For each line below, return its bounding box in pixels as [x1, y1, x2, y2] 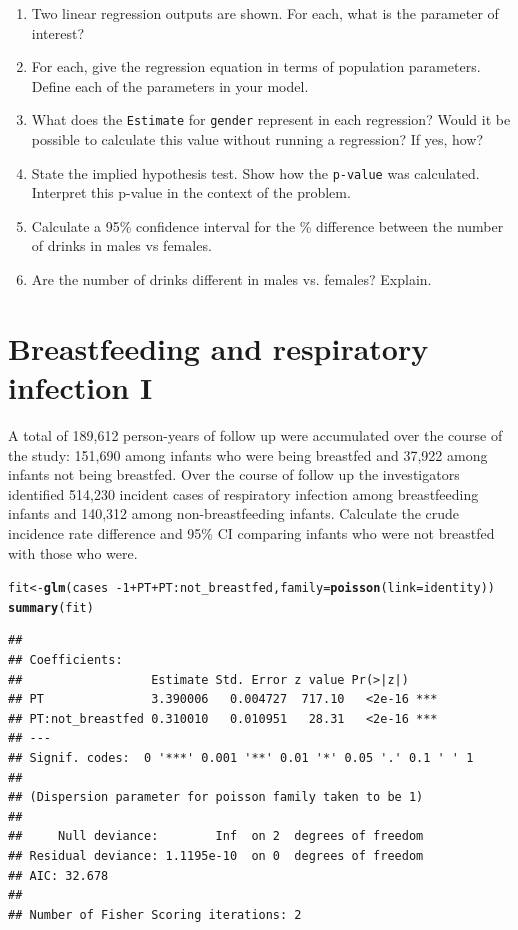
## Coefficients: [8, 653, 123, 668]
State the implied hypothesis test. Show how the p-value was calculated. [31, 162, 480, 183]
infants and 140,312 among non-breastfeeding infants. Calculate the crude [8, 503, 460, 524]
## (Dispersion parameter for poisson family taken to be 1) [8, 790, 424, 805]
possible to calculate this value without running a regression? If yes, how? [31, 129, 484, 150]
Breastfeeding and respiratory [8, 327, 429, 368]
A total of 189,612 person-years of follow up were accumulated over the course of [8, 424, 503, 445]
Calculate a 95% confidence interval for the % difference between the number [31, 215, 504, 236]
